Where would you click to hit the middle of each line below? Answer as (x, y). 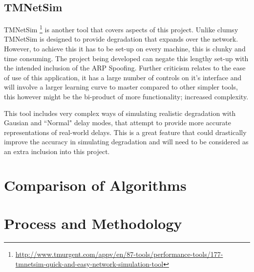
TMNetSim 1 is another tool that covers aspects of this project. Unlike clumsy (121, 29)
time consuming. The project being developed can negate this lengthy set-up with (126, 58)
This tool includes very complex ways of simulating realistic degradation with (120, 113)
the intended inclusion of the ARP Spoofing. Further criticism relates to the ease (125, 68)
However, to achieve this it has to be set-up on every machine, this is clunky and (125, 49)
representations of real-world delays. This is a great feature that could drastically (125, 132)
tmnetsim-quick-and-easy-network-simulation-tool (89, 263)
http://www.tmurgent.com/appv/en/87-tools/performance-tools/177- (119, 254)
